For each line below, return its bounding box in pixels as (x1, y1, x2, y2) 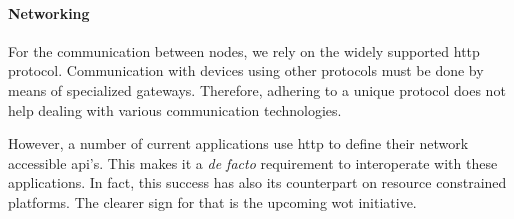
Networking (8, 2, 90, 23)
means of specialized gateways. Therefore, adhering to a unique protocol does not (8, 79, 506, 100)
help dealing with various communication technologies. (8, 99, 342, 120)
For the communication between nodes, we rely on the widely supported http (8, 40, 480, 61)
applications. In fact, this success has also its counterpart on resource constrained (8, 172, 507, 193)
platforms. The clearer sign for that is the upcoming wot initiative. (8, 191, 417, 212)
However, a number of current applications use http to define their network (8, 133, 469, 154)
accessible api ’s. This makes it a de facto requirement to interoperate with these (8, 152, 498, 173)
